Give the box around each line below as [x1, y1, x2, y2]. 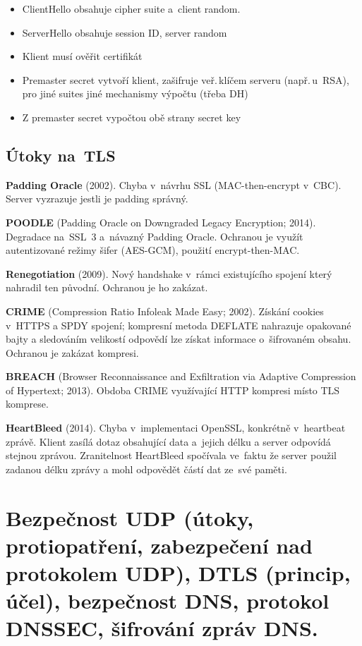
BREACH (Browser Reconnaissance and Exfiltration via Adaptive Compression [6, 369, 356, 384]
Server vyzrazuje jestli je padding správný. [6, 191, 188, 206]
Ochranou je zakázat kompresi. [6, 345, 139, 360]
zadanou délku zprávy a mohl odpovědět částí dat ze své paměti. [6, 461, 287, 476]
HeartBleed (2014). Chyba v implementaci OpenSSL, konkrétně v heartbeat [6, 420, 346, 435]
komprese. [6, 396, 49, 411]
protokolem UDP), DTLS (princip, [6, 559, 351, 587]
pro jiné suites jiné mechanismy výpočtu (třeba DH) [22, 86, 248, 101]
